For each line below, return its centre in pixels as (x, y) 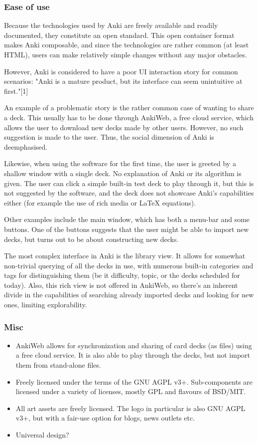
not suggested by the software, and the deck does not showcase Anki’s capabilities (129, 193)
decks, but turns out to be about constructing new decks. (91, 239)
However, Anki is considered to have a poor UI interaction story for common (121, 71)
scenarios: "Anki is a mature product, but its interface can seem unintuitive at (123, 81)
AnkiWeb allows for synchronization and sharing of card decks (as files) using (134, 345)
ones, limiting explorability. (46, 305)
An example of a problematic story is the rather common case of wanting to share (129, 108)
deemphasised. (26, 146)
